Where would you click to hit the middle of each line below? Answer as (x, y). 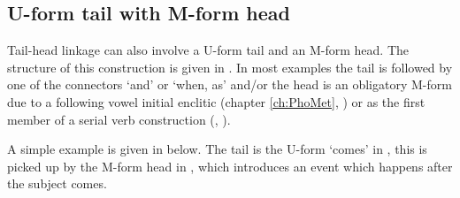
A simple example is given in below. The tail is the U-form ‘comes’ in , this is (217, 149)
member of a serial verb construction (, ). (119, 119)
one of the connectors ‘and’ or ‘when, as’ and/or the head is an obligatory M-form (230, 84)
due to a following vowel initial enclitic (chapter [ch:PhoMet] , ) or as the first (216, 101)
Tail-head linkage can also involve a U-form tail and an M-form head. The (208, 50)
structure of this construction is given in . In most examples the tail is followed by (230, 67)
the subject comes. (57, 183)
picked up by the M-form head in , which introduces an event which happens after (230, 166)
